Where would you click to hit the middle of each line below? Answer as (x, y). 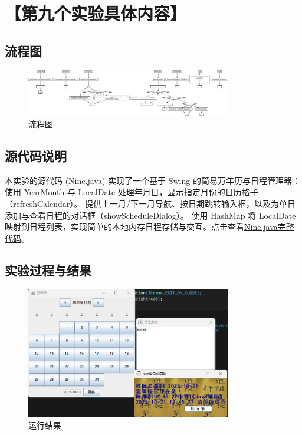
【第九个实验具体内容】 (96, 13)
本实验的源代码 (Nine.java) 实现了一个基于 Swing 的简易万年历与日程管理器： (152, 180)
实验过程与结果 (48, 270)
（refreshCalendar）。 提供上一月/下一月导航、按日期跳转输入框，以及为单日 (150, 203)
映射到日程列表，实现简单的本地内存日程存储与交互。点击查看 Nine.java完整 (150, 227)
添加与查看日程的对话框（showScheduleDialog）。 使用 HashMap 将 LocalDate (150, 215)
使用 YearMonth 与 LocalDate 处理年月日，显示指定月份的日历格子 (132, 192)
